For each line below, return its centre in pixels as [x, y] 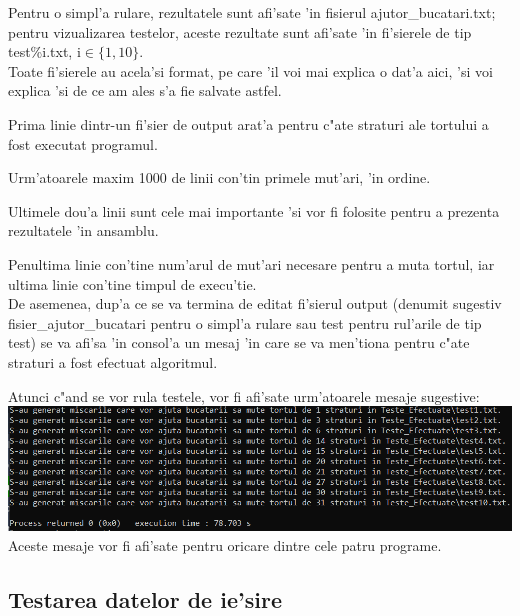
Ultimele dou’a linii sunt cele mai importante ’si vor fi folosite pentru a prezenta [254, 210]
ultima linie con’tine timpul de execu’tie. [132, 283]
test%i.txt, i [44, 51]
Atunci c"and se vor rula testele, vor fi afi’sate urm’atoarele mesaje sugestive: [244, 395]
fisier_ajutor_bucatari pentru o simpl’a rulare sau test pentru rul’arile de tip [245, 322]
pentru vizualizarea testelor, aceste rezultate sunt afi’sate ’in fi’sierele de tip [240, 31]
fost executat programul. [83, 143]
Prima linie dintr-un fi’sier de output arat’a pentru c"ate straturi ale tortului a [248, 123]
